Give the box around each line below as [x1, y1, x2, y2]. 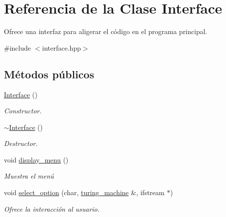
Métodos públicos [4, 66, 94, 81]
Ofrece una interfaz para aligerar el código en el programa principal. [4, 26, 207, 36]
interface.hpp [42, 42, 81, 53]
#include [4, 42, 31, 53]
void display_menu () [4, 154, 69, 164]
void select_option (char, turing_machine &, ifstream [4, 187, 165, 198]
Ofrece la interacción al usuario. [4, 203, 100, 214]
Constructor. [4, 106, 42, 116]
